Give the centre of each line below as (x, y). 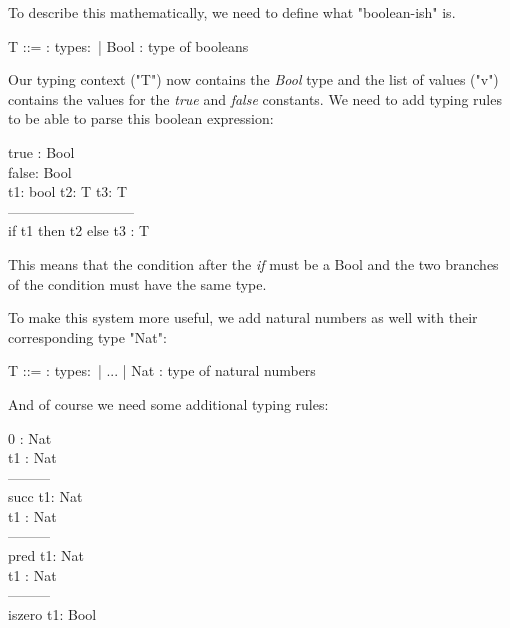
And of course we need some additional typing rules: (168, 403)
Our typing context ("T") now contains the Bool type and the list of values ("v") (253, 79)
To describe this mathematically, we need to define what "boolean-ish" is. (232, 12)
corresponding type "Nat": (87, 336)
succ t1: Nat (45, 496)
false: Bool (40, 171)
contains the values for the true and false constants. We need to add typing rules (255, 98)
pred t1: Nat (46, 555)
